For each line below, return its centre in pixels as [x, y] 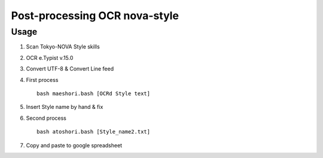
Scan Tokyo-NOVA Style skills [63, 47]
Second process [46, 118]
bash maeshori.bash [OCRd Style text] [94, 93]
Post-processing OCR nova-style [95, 16]
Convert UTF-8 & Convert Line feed [70, 69]
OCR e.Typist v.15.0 [50, 57]
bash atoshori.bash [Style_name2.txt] [94, 132]
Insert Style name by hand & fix [65, 107]
